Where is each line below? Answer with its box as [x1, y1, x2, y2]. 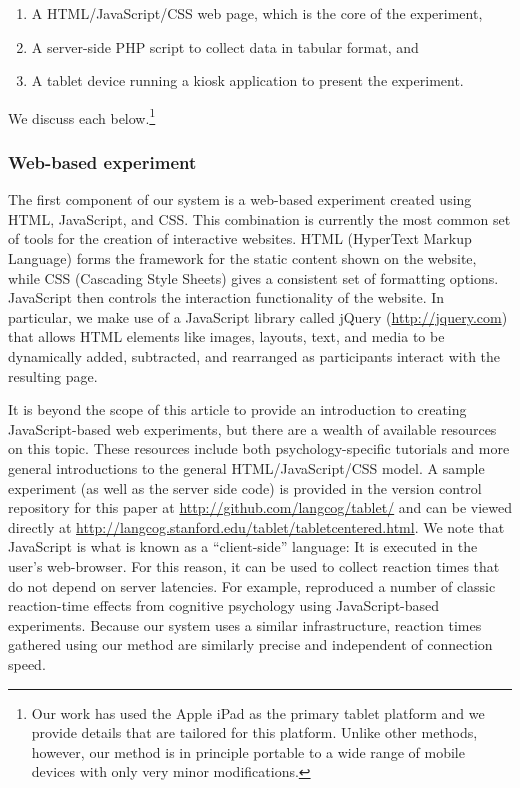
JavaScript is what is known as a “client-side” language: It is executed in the [8, 536, 478, 557]
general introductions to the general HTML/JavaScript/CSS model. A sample [8, 457, 485, 478]
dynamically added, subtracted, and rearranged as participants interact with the [8, 346, 501, 366]
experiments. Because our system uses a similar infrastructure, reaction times [8, 614, 482, 635]
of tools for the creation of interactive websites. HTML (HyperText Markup [8, 228, 472, 249]
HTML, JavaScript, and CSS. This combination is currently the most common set [8, 208, 511, 229]
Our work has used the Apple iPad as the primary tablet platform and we [31, 702, 485, 723]
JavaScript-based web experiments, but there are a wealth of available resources [8, 418, 497, 439]
